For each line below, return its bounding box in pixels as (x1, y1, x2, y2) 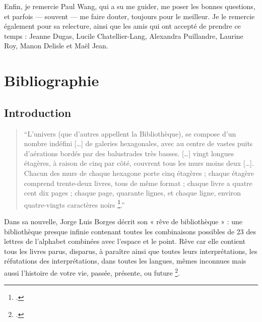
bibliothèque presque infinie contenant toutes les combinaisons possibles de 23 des (4, 226, 256, 236)
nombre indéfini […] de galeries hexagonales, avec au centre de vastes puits (24, 138, 253, 149)
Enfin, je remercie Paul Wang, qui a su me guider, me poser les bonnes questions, (4, 1, 255, 11)
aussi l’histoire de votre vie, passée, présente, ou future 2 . (4, 266, 180, 278)
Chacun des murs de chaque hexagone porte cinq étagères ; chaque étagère (24, 167, 254, 178)
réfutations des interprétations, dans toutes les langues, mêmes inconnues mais (4, 255, 246, 266)
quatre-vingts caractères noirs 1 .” (24, 198, 125, 210)
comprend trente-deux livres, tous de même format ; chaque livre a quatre (24, 177, 252, 188)
